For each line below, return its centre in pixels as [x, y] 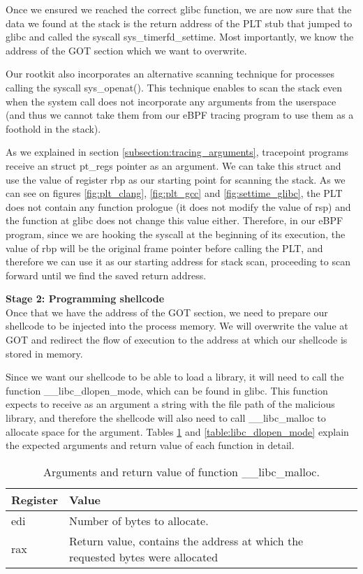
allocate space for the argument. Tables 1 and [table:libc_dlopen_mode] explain [177, 431]
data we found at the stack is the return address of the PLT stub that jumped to [179, 23]
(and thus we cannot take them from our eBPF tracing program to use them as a [180, 115]
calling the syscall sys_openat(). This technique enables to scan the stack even [174, 87]
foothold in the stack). [53, 128]
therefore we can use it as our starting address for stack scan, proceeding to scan [178, 262]
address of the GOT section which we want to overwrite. [126, 50]
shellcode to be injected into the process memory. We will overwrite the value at [177, 326]
